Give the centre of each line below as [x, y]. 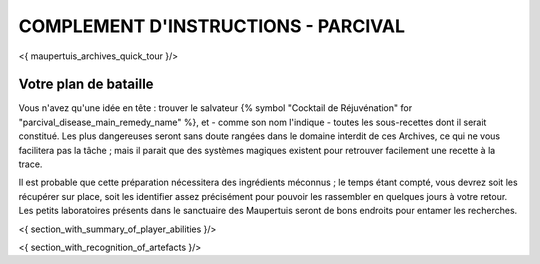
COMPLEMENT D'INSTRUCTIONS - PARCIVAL [211, 26]
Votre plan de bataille [86, 84]
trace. [30, 164]
